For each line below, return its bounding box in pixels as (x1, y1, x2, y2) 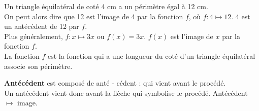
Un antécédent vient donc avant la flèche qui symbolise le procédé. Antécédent (4, 87, 248, 98)
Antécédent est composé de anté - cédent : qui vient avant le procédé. (4, 78, 226, 88)
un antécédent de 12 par (4, 21, 79, 31)
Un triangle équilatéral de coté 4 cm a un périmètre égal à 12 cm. (4, 1, 208, 11)
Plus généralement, (4, 30, 63, 41)
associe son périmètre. (4, 60, 73, 71)
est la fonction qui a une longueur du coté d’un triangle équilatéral (48, 50, 255, 61)
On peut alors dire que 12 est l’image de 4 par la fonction (4, 11, 183, 21)
